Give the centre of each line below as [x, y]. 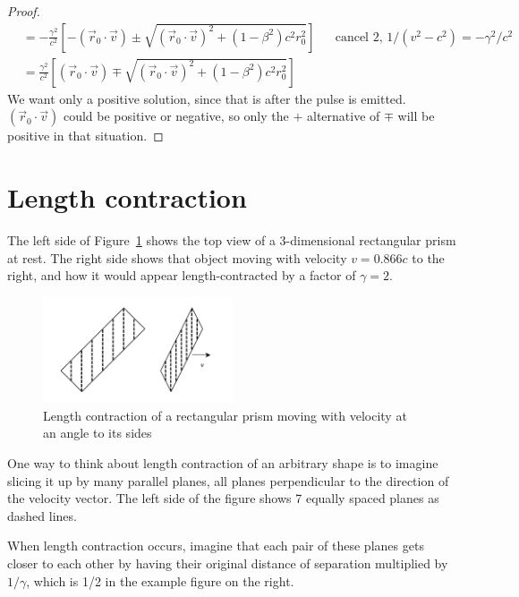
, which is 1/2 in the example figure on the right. [160, 580]
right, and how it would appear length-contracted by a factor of [182, 275]
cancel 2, [359, 37]
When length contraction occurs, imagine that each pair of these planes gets [216, 546]
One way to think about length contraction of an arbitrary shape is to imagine [223, 462]
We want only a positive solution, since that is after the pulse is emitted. [207, 98]
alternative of [343, 116]
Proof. [24, 11]
